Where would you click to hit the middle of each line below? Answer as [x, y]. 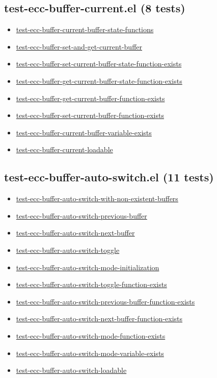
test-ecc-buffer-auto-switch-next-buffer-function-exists [99, 318]
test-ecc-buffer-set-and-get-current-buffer [79, 46]
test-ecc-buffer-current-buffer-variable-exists [84, 132]
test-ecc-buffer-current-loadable [64, 149]
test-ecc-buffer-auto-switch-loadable [71, 370]
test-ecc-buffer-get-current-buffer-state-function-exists [99, 80]
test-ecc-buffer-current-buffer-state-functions [85, 29]
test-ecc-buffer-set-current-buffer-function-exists [90, 115]
